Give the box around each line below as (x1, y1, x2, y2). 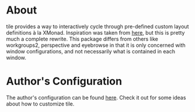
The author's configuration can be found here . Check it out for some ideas (6, 94, 186, 101)
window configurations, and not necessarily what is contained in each (6, 47, 175, 55)
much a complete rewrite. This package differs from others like (6, 35, 159, 42)
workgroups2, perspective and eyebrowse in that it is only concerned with (6, 42, 186, 49)
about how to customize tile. (6, 100, 75, 107)
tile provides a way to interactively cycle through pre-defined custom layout (6, 23, 189, 30)
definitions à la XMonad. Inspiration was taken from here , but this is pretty (6, 29, 185, 36)
